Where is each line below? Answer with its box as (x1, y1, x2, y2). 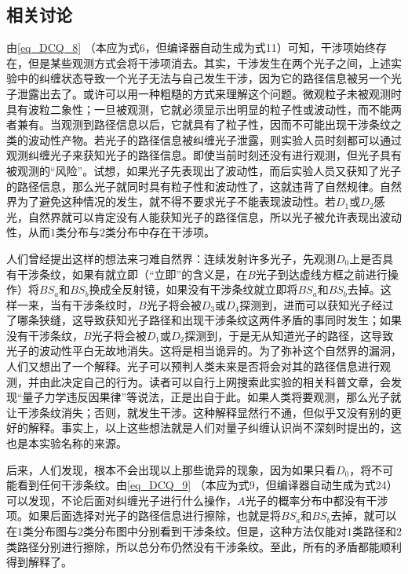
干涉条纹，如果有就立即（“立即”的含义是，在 (16, 265, 248, 282)
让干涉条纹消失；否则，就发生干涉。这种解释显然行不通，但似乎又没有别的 (6, 404, 391, 420)
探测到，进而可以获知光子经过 (239, 296, 394, 313)
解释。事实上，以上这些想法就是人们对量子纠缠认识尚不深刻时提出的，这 (27, 419, 402, 436)
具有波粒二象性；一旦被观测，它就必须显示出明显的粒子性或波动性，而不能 (6, 101, 391, 117)
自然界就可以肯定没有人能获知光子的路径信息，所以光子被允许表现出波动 (27, 208, 402, 225)
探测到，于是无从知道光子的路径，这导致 (184, 327, 394, 343)
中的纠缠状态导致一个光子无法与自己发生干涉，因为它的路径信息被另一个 (16, 70, 391, 86)
